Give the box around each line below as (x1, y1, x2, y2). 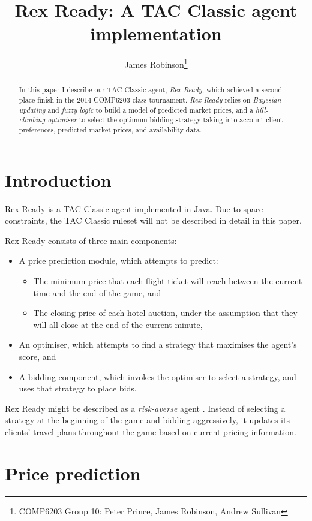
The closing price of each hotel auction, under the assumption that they (33, 306, 298, 319)
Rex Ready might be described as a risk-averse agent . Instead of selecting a (5, 402, 286, 414)
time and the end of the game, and (33, 286, 161, 299)
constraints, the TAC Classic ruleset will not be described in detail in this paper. (5, 214, 302, 227)
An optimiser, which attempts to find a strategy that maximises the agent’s (19, 338, 297, 351)
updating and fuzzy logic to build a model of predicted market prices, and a (19, 104, 253, 115)
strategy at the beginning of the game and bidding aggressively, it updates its (5, 414, 290, 426)
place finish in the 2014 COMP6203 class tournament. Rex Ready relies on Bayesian (19, 95, 281, 105)
